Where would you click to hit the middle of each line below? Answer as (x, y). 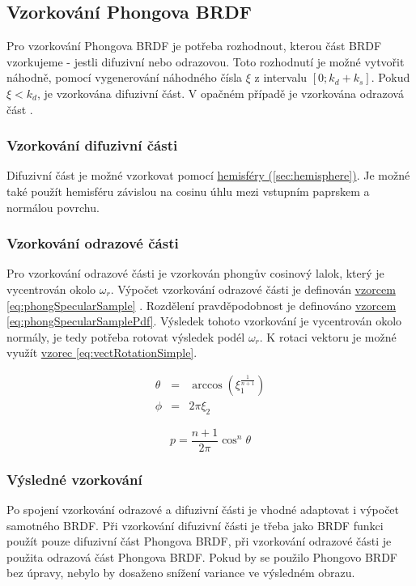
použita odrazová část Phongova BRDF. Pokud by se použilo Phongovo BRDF (202, 556)
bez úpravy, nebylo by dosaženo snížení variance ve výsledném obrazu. (181, 573)
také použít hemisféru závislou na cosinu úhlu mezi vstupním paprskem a (188, 191)
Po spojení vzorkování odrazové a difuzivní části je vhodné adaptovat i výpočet (203, 510)
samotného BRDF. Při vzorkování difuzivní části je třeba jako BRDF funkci (195, 525)
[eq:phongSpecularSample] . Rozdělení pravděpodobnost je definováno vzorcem (202, 305)
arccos (207, 385)
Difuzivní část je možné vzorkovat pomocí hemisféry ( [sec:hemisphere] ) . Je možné (208, 175)
